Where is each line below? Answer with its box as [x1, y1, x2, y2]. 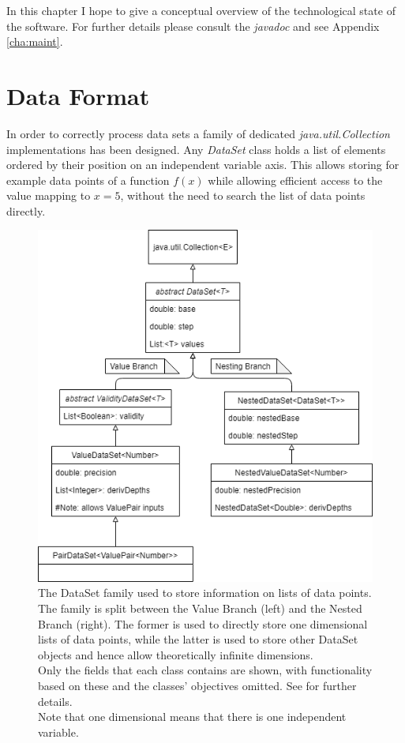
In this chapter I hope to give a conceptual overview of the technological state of [6, 2, 396, 18]
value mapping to [6, 187, 91, 204]
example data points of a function [6, 171, 170, 188]
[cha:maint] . [6, 33, 63, 50]
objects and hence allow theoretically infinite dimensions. [38, 646, 313, 662]
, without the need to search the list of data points [120, 187, 366, 204]
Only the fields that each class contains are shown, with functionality [38, 662, 373, 678]
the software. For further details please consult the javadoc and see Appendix [6, 17, 380, 34]
